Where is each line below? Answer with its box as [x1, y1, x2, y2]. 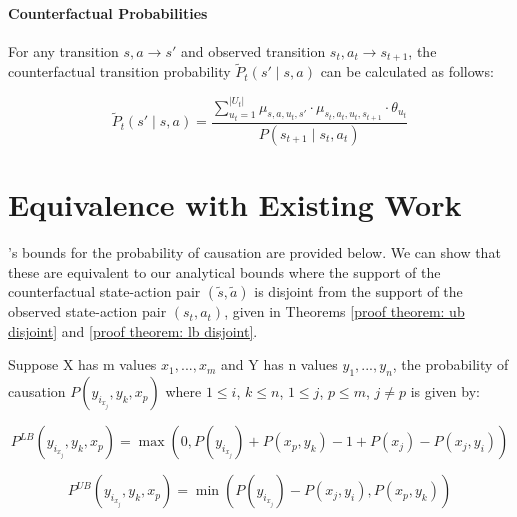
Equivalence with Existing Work [8, 184, 462, 224]
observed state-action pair [8, 301, 167, 322]
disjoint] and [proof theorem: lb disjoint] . [8, 320, 258, 341]
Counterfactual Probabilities [8, 2, 208, 23]
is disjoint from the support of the [254, 281, 463, 302]
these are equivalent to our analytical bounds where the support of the [8, 261, 441, 282]
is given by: [410, 381, 480, 402]
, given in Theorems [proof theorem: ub [224, 301, 465, 322]
